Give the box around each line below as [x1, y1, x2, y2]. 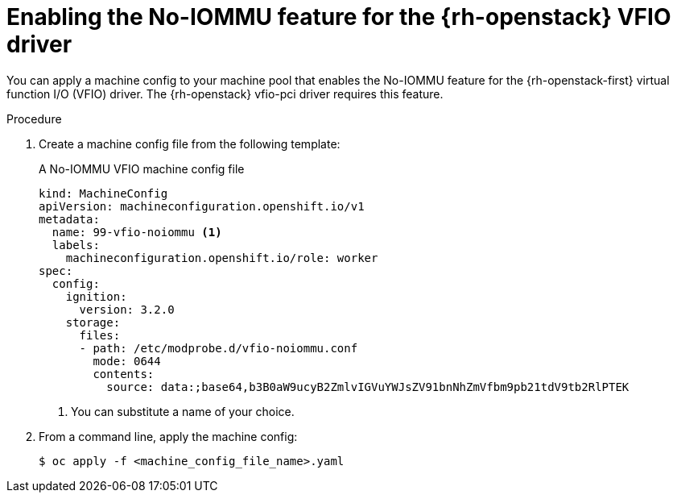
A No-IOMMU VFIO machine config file [39, 161, 245, 176]
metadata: [39, 212, 100, 226]
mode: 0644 [93, 354, 161, 368]
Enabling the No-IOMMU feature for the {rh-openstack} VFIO [6, 3, 671, 31]
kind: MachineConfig [39, 186, 168, 200]
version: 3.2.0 [79, 302, 175, 316]
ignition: [65, 289, 127, 303]
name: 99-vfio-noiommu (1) [52, 225, 222, 239]
